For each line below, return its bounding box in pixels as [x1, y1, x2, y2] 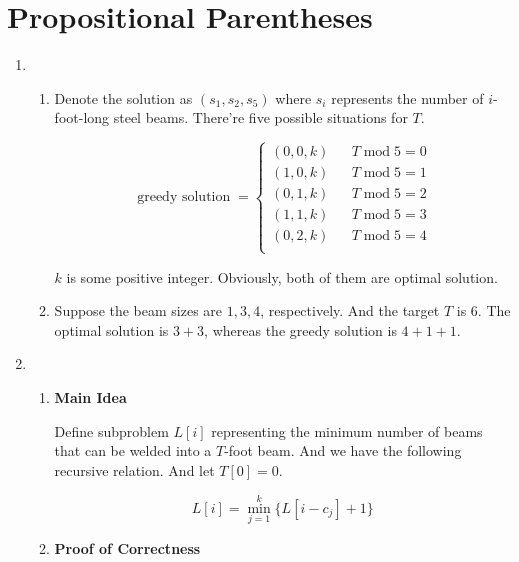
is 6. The [456, 300, 511, 321]
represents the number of [331, 87, 484, 108]
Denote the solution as [54, 87, 193, 108]
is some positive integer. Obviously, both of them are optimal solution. [66, 266, 498, 287]
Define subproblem [54, 420, 169, 441]
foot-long [54, 107, 110, 128]
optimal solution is [54, 319, 169, 340]
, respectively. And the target [260, 300, 440, 321]
